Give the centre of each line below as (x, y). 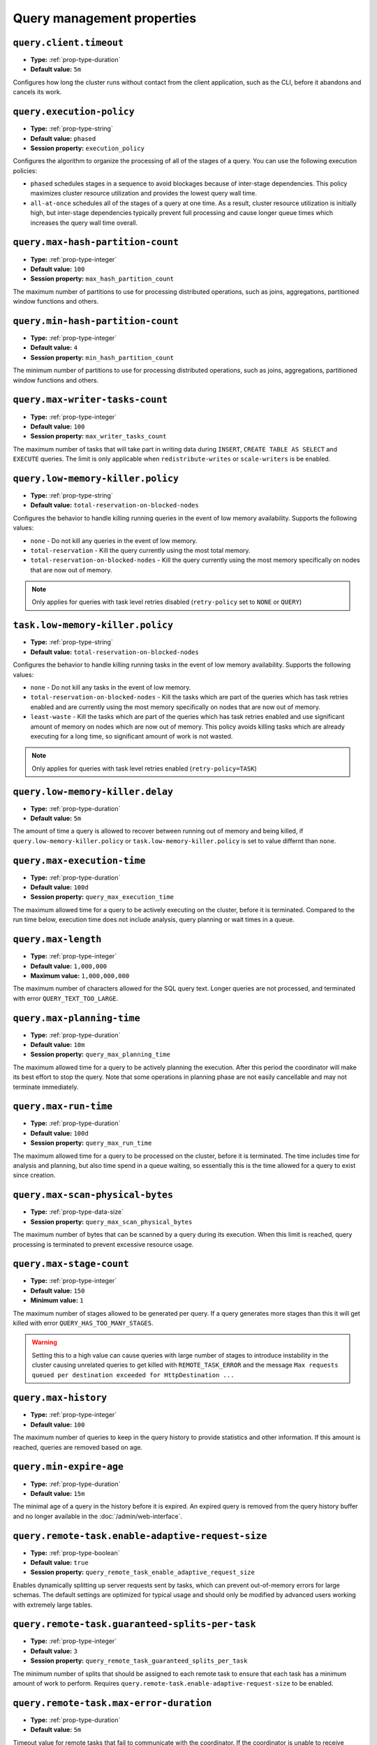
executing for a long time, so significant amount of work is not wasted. (132, 736)
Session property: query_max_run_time (91, 1143)
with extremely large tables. (53, 1605)
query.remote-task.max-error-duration (112, 1703)
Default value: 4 (54, 348)
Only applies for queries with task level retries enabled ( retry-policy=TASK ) (145, 768)
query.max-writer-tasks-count (90, 400)
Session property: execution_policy (87, 148)
